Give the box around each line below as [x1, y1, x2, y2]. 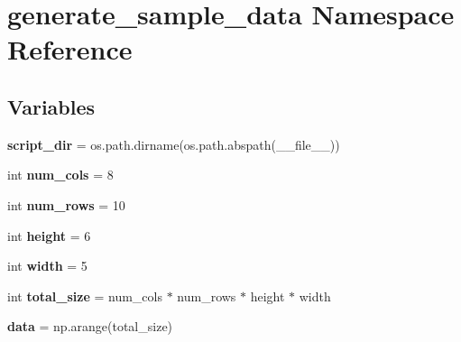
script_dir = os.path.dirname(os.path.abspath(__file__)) [7, 134, 340, 153]
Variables [7, 92, 96, 120]
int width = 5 [7, 256, 88, 275]
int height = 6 [7, 226, 91, 245]
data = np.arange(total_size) [7, 317, 173, 336]
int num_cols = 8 [7, 165, 114, 184]
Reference [7, 31, 133, 68]
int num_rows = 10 [7, 195, 125, 214]
